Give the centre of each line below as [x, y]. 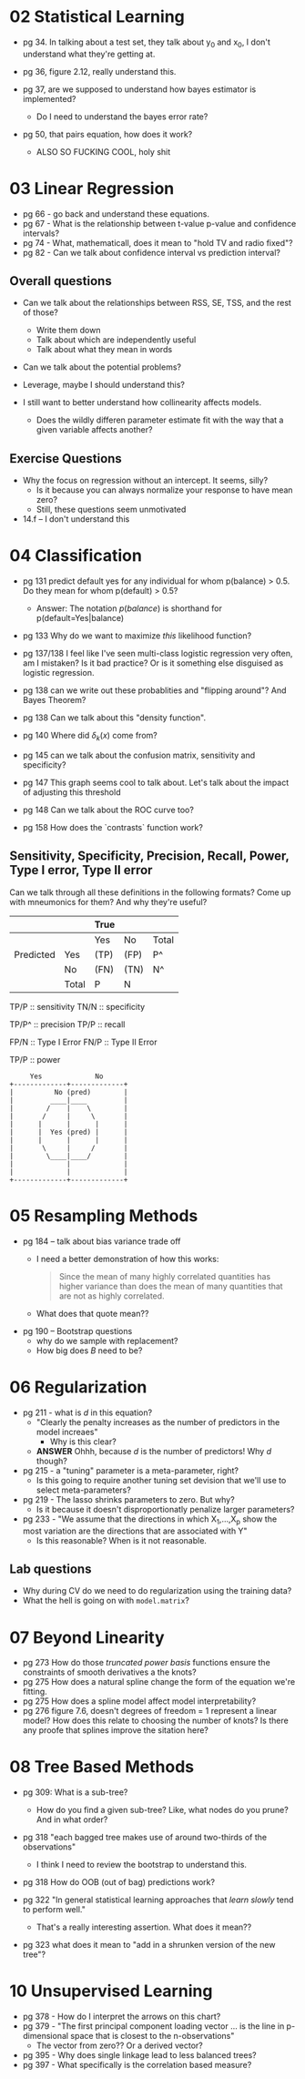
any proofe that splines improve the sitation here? [116, 1730]
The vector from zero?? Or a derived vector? [119, 2045]
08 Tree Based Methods [102, 1767]
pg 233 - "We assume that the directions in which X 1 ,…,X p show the [150, 1520]
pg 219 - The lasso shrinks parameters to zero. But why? [128, 1499]
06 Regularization [78, 1387]
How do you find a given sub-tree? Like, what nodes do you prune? [162, 1810]
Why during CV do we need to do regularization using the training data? [157, 1591]
